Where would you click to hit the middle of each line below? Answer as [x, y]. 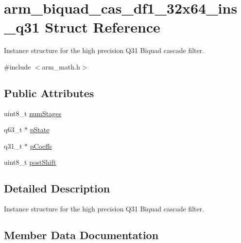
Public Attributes [49, 93]
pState [40, 130]
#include [17, 66]
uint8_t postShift [30, 162]
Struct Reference [103, 27]
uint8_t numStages [33, 113]
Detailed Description [57, 188]
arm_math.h [61, 66]
